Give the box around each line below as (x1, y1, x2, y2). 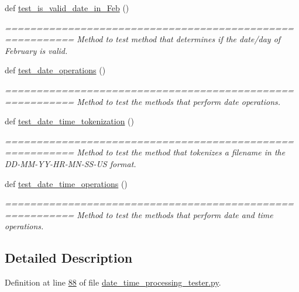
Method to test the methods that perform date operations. (77, 95, 281, 107)
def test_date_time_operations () (5, 177, 128, 189)
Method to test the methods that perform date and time (77, 208, 273, 220)
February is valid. (5, 44, 68, 56)
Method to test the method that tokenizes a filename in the (77, 146, 286, 158)
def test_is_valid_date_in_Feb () (5, 2, 129, 13)
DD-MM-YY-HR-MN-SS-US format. (5, 157, 136, 169)
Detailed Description (5, 249, 133, 267)
